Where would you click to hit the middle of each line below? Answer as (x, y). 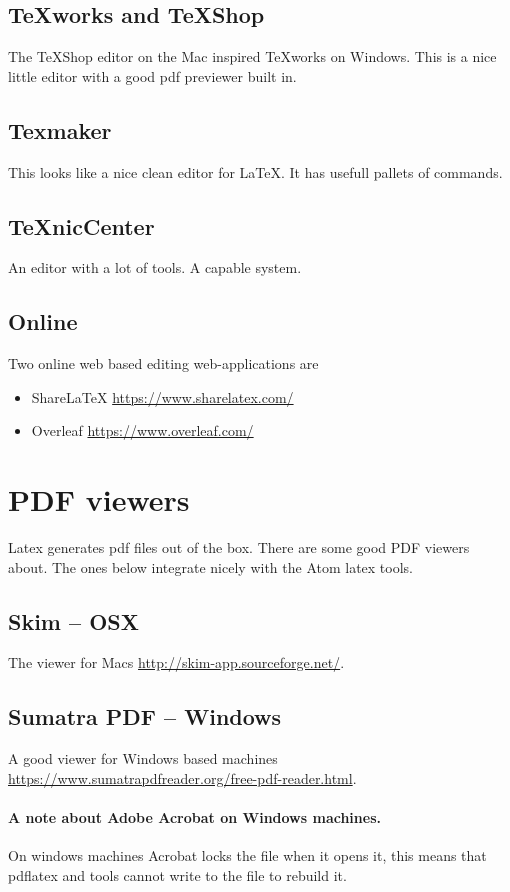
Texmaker (60, 129)
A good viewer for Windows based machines (143, 758)
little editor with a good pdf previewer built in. (152, 75)
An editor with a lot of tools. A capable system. (155, 267)
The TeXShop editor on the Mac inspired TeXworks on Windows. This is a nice (252, 56)
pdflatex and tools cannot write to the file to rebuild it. (177, 874)
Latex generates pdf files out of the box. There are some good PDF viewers (239, 547)
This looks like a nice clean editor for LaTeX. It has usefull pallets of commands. (255, 171)
